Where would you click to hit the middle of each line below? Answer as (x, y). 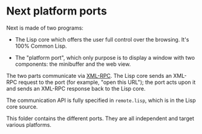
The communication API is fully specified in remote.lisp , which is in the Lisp (101, 100)
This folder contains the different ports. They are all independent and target (100, 118)
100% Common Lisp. (41, 46)
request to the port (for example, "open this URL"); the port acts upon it (107, 82)
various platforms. (29, 124)
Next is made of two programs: (45, 28)
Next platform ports (57, 11)
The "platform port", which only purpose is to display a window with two (105, 57)
